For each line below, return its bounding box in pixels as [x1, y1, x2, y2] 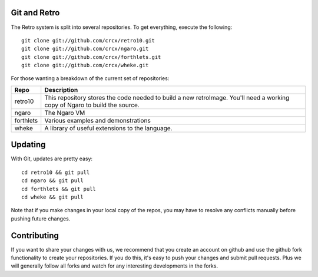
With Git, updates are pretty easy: [11, 155, 93, 162]
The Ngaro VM [44, 108, 85, 117]
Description [44, 85, 78, 94]
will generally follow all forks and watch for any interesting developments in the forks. [11, 262, 218, 269]
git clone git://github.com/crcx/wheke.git [21, 62, 149, 69]
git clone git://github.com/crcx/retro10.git [21, 37, 155, 44]
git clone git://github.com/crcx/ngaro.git [21, 45, 149, 52]
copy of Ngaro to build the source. [44, 101, 140, 109]
